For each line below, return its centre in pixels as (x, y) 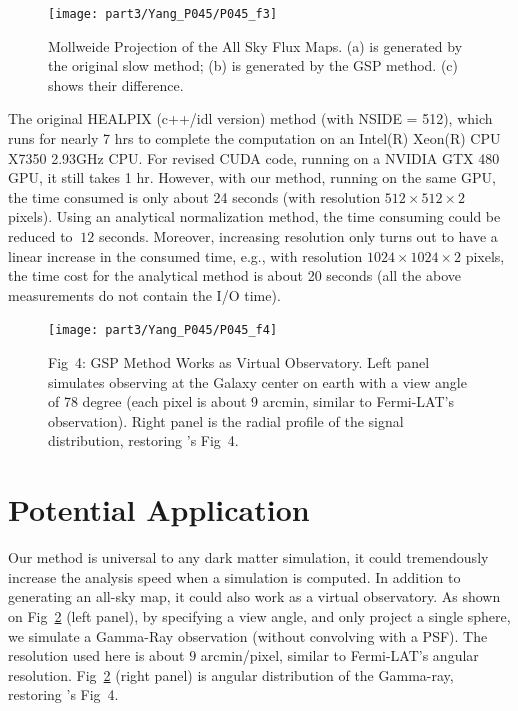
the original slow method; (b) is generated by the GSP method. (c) (253, 65)
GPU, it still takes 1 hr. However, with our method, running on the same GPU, (252, 177)
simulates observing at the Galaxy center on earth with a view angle (257, 381)
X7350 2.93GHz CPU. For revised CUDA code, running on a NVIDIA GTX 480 (254, 157)
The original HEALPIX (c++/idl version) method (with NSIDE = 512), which (250, 118)
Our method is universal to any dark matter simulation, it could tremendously (248, 557)
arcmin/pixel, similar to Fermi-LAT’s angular (339, 655)
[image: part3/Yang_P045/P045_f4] (163, 330)
